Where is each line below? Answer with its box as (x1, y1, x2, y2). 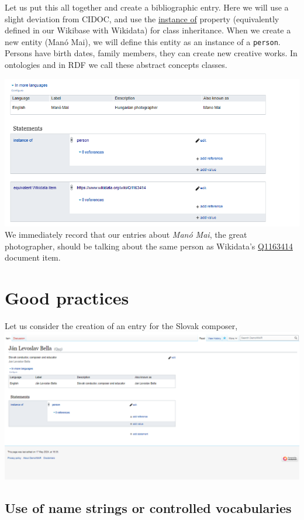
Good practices (5, 286, 129, 310)
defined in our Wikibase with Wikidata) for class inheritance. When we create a (5, 24, 291, 36)
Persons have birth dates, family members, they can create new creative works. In (5, 47, 298, 59)
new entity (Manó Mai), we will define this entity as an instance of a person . (5, 35, 281, 47)
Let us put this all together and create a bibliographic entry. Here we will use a (5, 1, 289, 13)
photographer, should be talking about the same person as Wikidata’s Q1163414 (5, 240, 293, 252)
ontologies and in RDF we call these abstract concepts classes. (5, 59, 227, 71)
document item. (5, 251, 61, 264)
